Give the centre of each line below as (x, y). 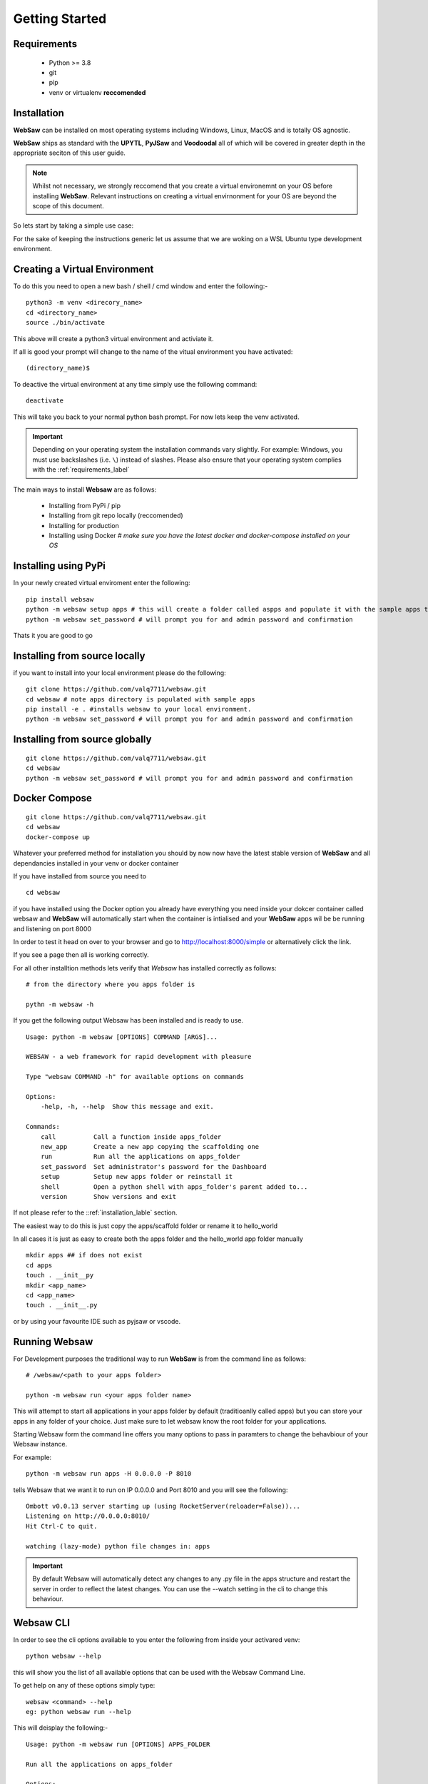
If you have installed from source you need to (80, 876)
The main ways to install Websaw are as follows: (85, 490)
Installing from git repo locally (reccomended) (116, 516)
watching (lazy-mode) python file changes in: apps (118, 1546)
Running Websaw (53, 1342)
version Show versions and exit (108, 1196)
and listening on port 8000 (52, 928)
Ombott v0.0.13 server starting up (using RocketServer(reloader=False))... (163, 1506)
